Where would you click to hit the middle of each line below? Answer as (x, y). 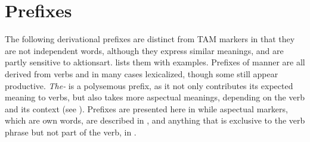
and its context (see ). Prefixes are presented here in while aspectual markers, (146, 108)
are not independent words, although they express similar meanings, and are (144, 50)
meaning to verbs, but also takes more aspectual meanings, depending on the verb (155, 97)
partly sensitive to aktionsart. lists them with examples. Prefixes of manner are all (155, 62)
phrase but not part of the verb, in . (71, 132)
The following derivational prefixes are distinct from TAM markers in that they (150, 39)
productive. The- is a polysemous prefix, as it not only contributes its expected (149, 85)
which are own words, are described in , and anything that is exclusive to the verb (155, 120)
